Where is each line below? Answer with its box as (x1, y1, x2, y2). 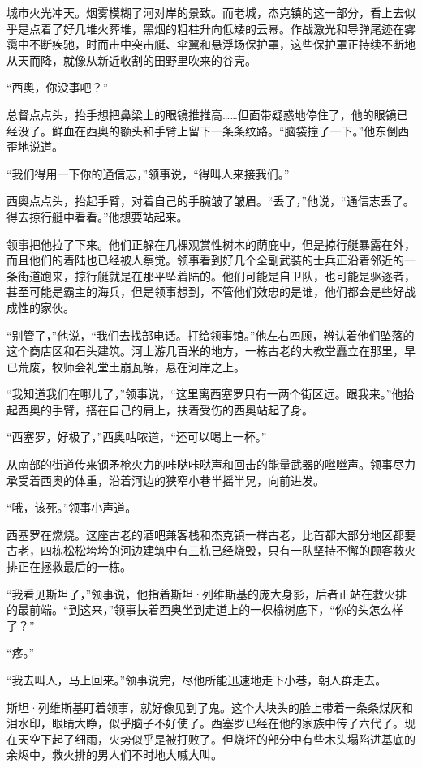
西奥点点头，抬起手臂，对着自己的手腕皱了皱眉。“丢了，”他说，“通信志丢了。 (6, 192, 415, 209)
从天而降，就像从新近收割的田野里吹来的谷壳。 (6, 51, 256, 68)
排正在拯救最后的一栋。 (6, 558, 131, 575)
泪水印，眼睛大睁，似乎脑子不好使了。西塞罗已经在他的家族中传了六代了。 (6, 714, 404, 732)
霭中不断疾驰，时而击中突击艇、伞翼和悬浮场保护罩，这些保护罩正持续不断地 (6, 36, 416, 53)
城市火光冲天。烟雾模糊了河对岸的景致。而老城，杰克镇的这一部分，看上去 (6, 4, 404, 20)
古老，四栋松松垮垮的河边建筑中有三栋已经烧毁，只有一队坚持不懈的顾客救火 (6, 542, 416, 559)
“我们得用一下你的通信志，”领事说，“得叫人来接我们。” (6, 165, 290, 182)
